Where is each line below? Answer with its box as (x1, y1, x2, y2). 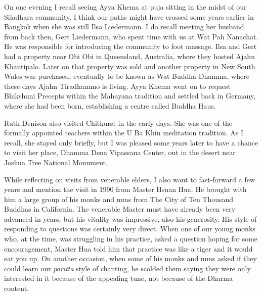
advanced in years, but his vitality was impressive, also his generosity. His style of (4, 213, 257, 224)
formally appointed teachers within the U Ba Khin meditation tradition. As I (4, 127, 244, 138)
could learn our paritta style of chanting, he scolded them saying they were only (4, 263, 251, 273)
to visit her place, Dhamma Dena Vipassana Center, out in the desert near (4, 147, 236, 158)
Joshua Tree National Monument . (4, 157, 108, 167)
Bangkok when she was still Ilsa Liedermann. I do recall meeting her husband (4, 21, 244, 32)
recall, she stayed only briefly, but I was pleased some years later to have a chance (4, 137, 258, 147)
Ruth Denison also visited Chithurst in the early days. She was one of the (4, 117, 232, 128)
